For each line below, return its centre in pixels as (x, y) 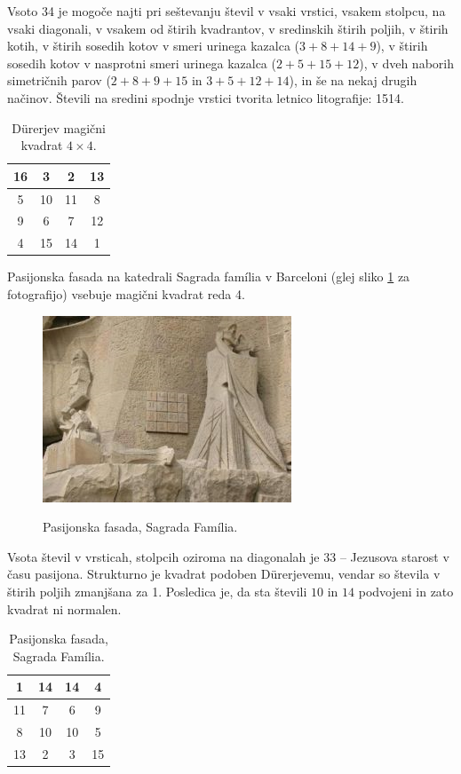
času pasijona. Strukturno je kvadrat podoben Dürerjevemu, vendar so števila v (224, 574)
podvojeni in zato (406, 591)
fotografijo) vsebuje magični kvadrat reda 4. (126, 293)
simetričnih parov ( (59, 80)
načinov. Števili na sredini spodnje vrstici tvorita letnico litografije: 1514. (206, 97)
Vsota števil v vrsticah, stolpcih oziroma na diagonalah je (163, 556)
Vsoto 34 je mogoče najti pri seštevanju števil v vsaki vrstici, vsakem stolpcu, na (227, 11)
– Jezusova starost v (394, 556)
